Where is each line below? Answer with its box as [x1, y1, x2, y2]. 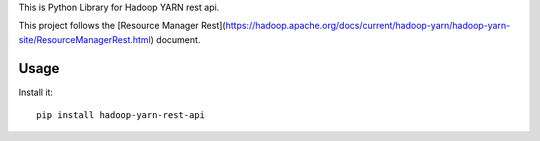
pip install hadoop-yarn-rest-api [36, 110, 205, 121]
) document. [150, 33, 201, 45]
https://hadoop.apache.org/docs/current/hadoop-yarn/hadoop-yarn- [225, 20, 511, 32]
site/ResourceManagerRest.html [18, 33, 152, 45]
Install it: [18, 86, 54, 98]
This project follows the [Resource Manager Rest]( [18, 20, 226, 32]
